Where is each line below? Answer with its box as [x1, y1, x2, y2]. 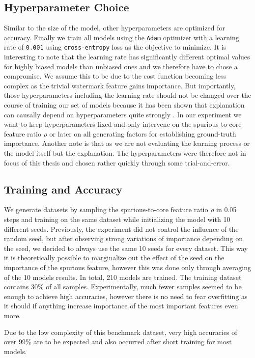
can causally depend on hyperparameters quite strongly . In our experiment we [4, 109, 242, 119]
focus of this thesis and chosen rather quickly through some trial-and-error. [4, 157, 230, 167]
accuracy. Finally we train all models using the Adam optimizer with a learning [4, 32, 239, 42]
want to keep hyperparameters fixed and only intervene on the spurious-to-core [4, 119, 242, 129]
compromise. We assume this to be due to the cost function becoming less [4, 71, 227, 81]
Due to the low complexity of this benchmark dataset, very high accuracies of [4, 327, 237, 337]
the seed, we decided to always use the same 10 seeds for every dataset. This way [4, 243, 248, 253]
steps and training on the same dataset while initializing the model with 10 [4, 214, 230, 224]
